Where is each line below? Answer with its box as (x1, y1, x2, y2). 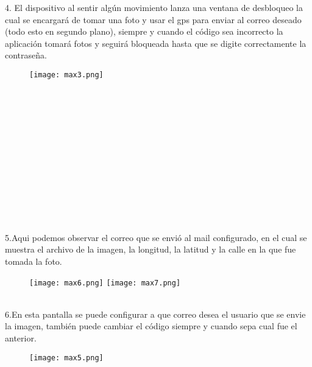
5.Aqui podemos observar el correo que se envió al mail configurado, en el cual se (5, 231, 307, 243)
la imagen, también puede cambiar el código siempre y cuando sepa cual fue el (5, 320, 297, 332)
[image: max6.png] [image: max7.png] (29, 278, 181, 287)
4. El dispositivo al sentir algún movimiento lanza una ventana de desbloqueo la (5, 1, 303, 13)
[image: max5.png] (29, 353, 104, 362)
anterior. (5, 331, 37, 344)
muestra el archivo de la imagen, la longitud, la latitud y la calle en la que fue (5, 243, 296, 256)
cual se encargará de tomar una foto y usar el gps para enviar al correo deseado (5, 13, 302, 26)
